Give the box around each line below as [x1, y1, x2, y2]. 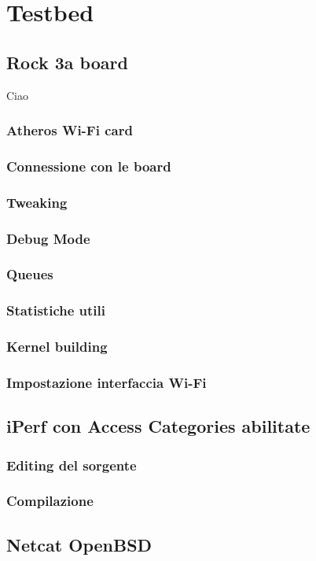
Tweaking [6, 192, 68, 212]
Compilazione [6, 491, 94, 511]
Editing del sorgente [6, 455, 137, 474]
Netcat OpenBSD [6, 532, 152, 556]
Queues [6, 264, 53, 284]
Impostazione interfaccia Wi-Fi [6, 373, 207, 392]
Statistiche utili [6, 301, 105, 320]
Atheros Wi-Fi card [6, 120, 133, 140]
